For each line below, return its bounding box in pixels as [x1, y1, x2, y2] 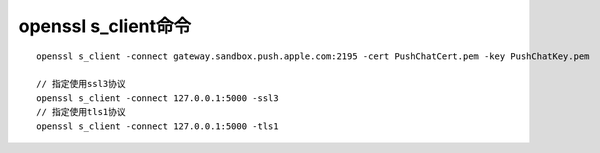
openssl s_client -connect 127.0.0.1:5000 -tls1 [36, 120, 279, 132]
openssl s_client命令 [18, 15, 192, 37]
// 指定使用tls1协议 [36, 106, 127, 118]
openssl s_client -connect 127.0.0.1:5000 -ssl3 [36, 92, 279, 104]
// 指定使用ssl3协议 [36, 78, 127, 90]
